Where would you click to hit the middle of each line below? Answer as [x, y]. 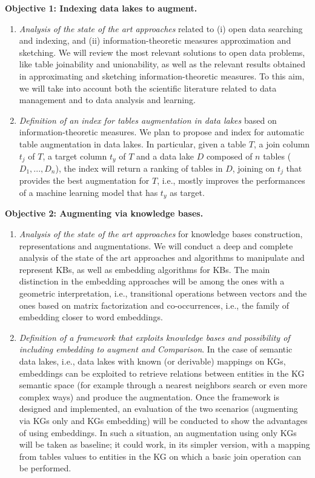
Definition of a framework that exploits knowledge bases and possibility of [154, 337]
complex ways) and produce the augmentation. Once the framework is [149, 396]
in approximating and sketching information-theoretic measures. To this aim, [162, 76]
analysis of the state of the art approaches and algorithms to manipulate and [162, 258]
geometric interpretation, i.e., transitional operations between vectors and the [163, 293]
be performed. [45, 468]
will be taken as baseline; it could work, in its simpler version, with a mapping [164, 444]
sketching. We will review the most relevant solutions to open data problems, [162, 52]
